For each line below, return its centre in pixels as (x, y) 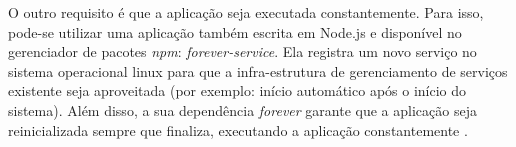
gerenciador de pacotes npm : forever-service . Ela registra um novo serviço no (242, 51)
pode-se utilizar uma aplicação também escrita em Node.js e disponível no (235, 31)
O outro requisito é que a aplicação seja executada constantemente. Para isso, (246, 12)
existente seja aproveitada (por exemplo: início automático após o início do (237, 90)
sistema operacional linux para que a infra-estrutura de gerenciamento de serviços (258, 70)
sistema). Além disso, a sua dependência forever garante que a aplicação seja (242, 109)
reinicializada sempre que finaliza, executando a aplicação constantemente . (238, 129)
